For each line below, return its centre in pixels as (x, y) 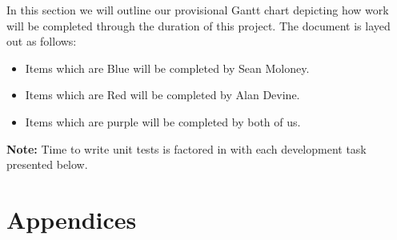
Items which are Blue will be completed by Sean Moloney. (167, 68)
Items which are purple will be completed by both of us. (163, 121)
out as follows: (42, 41)
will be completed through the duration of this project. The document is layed (198, 25)
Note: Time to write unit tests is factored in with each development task (186, 148)
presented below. (47, 164)
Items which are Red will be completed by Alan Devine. (162, 95)
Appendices (72, 219)
